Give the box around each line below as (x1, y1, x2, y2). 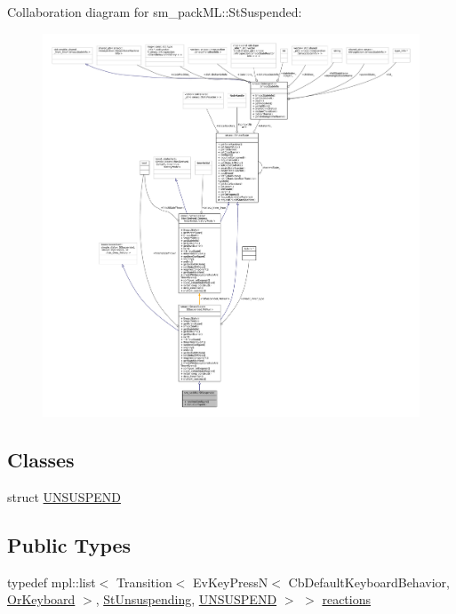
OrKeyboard (7, 590, 76, 609)
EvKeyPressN (193, 572, 268, 591)
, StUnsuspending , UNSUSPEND (95, 590, 277, 609)
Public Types (7, 530, 132, 558)
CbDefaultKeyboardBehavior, (288, 572, 450, 591)
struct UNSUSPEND (7, 487, 121, 506)
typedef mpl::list (7, 572, 96, 591)
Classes (7, 446, 75, 474)
